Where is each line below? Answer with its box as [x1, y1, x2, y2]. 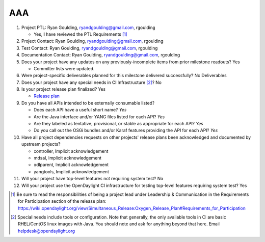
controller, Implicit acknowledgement [33, 148, 108, 154]
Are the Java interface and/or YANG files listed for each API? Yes [33, 113, 165, 120]
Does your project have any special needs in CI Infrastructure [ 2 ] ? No [21, 79, 162, 85]
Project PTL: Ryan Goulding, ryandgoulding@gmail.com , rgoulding [21, 25, 156, 30]
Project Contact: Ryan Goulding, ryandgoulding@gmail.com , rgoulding [21, 38, 164, 44]
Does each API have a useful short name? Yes [33, 107, 127, 113]
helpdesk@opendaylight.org [18, 228, 75, 234]
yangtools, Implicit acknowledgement [33, 168, 109, 174]
